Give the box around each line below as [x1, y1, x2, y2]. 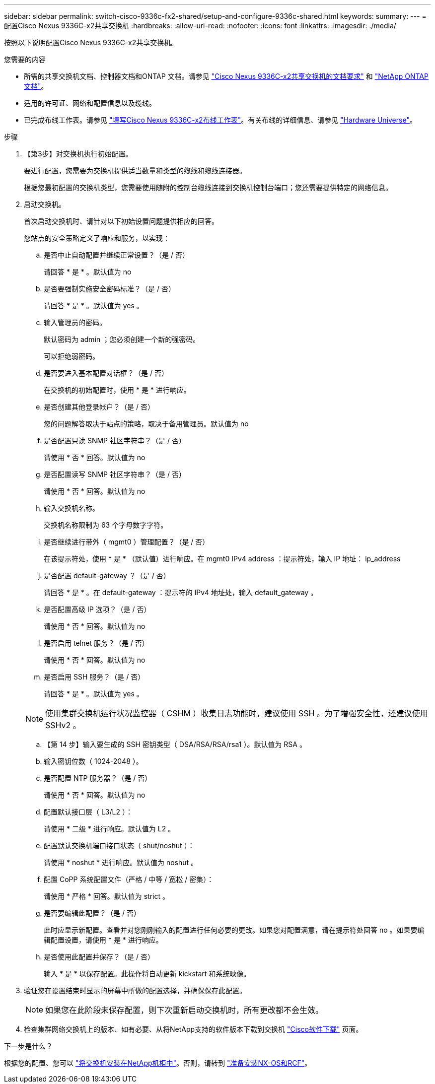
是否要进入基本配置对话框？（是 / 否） [44, 369, 168, 377]
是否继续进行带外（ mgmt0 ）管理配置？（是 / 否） [44, 538, 210, 546]
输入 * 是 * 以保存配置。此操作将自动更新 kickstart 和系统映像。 [44, 969, 251, 978]
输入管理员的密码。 [44, 318, 106, 327]
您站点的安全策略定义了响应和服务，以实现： [24, 234, 170, 242]
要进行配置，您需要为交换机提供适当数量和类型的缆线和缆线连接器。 [24, 166, 246, 175]
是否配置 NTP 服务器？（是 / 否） [44, 774, 152, 782]
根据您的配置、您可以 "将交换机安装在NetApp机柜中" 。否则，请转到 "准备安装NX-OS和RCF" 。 [4, 1059, 312, 1067]
